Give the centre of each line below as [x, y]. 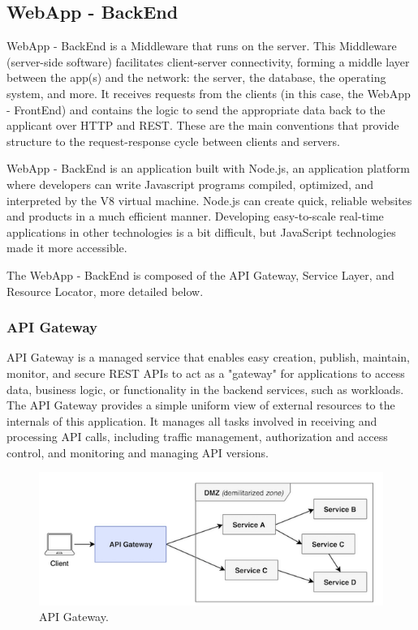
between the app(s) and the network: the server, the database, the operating [196, 77]
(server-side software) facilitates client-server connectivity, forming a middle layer [208, 61]
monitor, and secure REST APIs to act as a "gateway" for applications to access [206, 373]
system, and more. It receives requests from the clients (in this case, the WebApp [209, 93]
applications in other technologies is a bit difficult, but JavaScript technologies [201, 231]
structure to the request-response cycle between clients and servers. [173, 141]
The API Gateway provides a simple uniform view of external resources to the [201, 405]
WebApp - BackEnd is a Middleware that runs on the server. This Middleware [202, 46]
